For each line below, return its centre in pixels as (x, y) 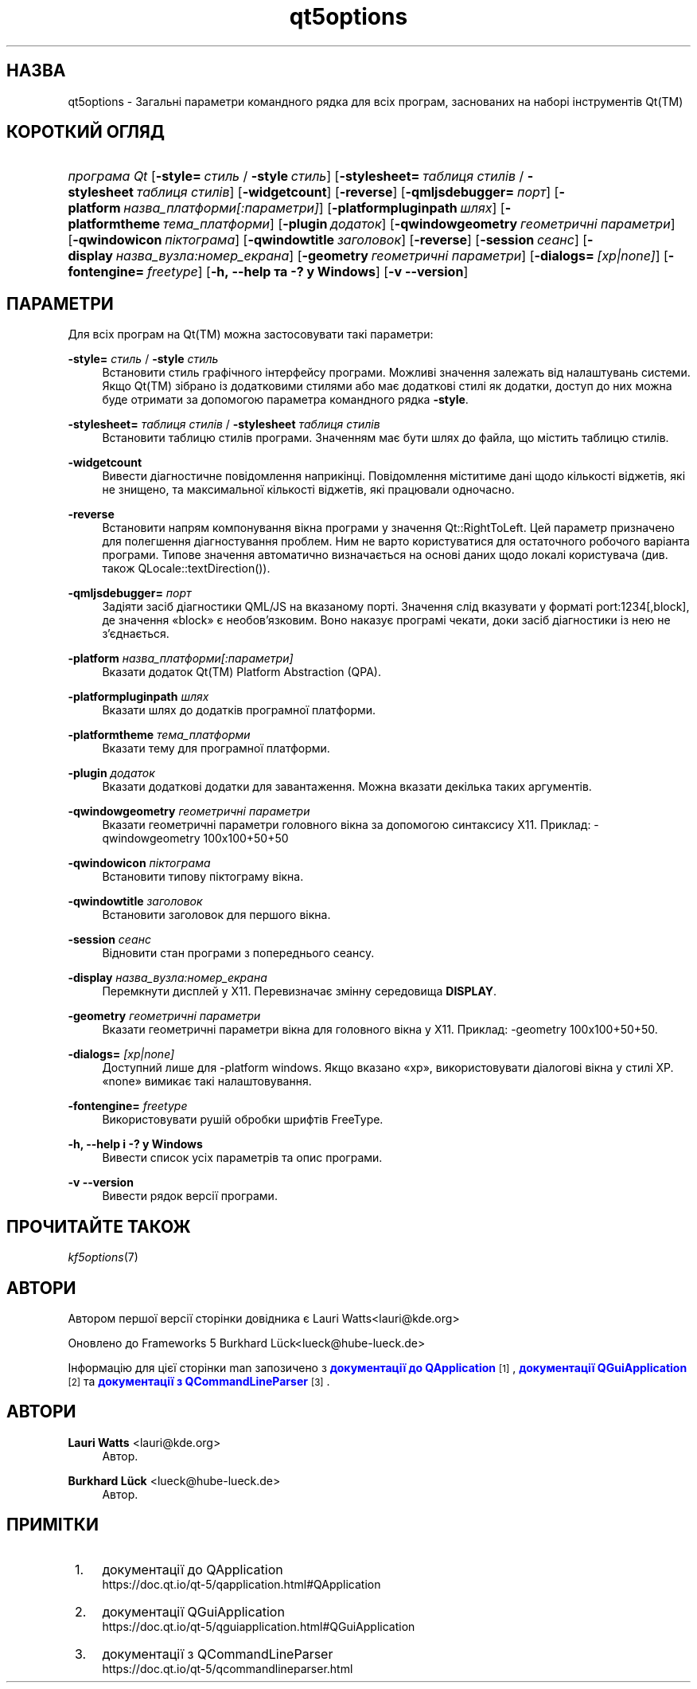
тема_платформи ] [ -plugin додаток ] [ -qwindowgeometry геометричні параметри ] (419, 224)
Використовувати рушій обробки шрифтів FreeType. (243, 1120)
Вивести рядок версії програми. (190, 1196)
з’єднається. (136, 634)
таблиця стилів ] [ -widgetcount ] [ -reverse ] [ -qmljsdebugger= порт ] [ (348, 192)
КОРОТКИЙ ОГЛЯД (86, 132)
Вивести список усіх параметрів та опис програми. (242, 1158)
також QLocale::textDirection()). (186, 569)
